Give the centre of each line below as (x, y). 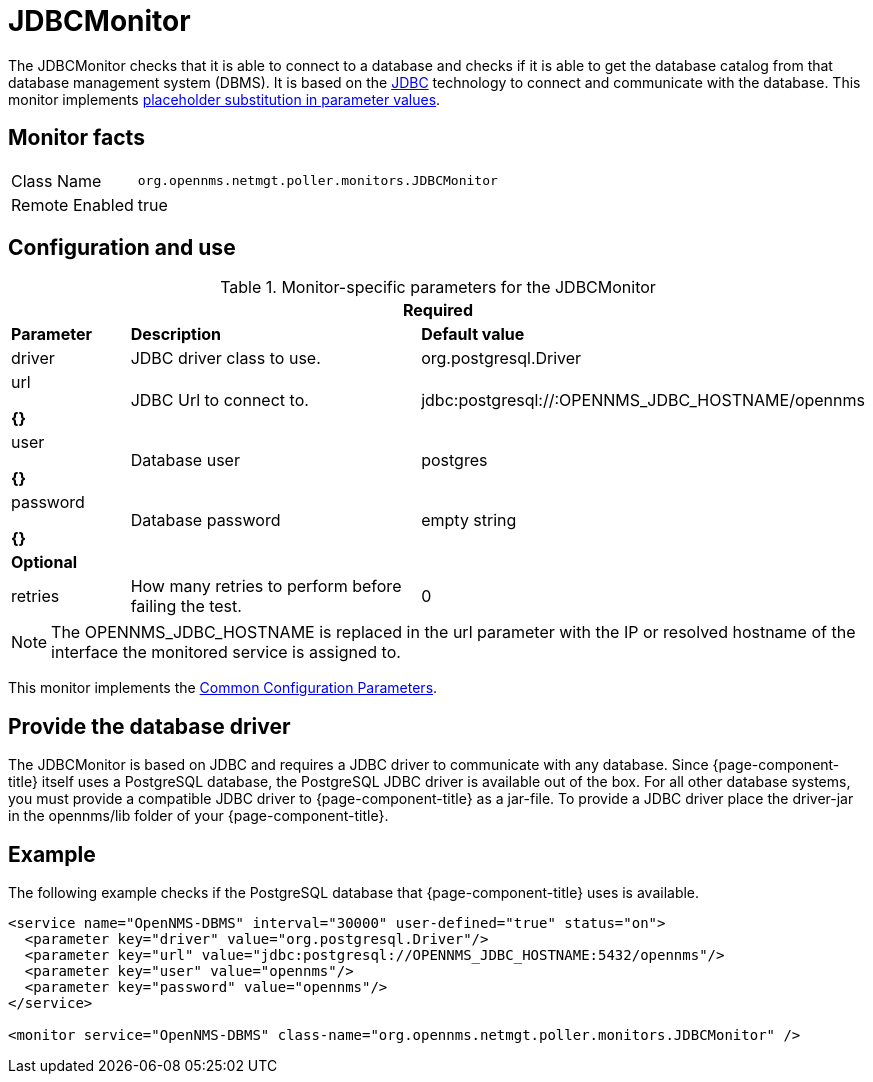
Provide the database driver (149, 726)
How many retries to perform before (266, 586)
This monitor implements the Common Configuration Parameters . (223, 688)
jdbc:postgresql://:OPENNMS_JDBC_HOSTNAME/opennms (643, 400)
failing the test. (186, 606)
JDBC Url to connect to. (219, 400)
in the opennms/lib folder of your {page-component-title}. (198, 816)
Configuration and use (122, 248)
